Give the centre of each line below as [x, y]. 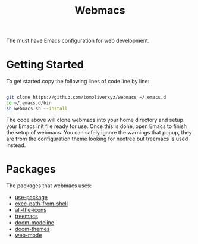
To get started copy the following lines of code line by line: [78, 82]
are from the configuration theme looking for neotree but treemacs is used [97, 139]
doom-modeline [34, 222]
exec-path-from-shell [41, 204]
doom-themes [32, 229]
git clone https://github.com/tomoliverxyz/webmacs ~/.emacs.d [86, 98]
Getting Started [45, 65]
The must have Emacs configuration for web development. [78, 41]
